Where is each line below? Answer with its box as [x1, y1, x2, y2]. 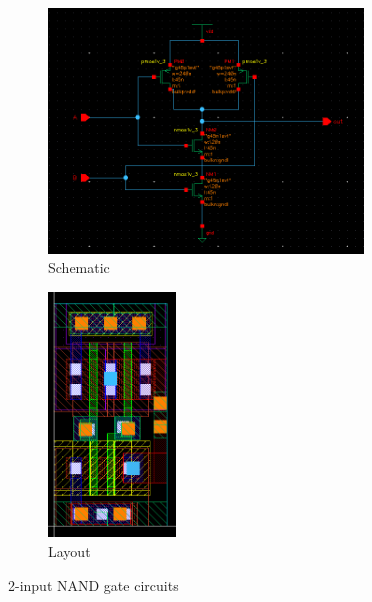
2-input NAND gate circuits [8, 574, 179, 595]
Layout [48, 541, 91, 562]
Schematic [48, 257, 110, 278]
